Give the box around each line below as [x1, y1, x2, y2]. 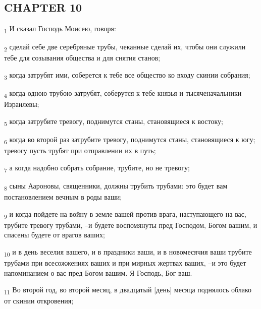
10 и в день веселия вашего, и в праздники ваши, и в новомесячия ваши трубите [4, 246, 252, 258]
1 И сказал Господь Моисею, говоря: [4, 23, 116, 35]
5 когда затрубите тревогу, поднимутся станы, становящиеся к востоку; [4, 115, 223, 128]
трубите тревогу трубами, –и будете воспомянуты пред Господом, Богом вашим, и [4, 219, 257, 230]
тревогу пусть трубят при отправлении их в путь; [4, 145, 156, 156]
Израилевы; [4, 99, 39, 109]
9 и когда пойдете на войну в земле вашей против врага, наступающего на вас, [4, 208, 246, 220]
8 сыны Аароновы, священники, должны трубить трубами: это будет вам [4, 180, 228, 192]
